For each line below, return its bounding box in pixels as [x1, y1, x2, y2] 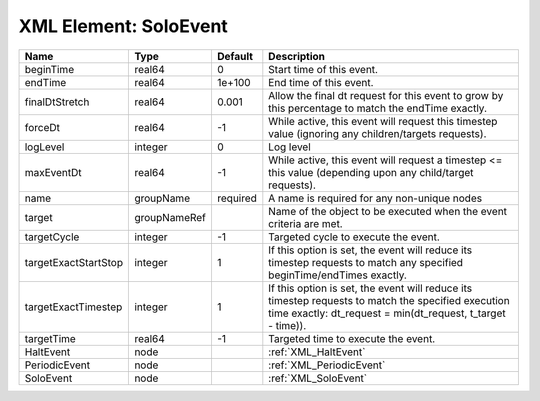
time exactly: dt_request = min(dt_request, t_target [268, 306, 506, 320]
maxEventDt [24, 165, 82, 179]
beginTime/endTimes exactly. [268, 268, 407, 282]
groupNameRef [134, 210, 207, 224]
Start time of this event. [268, 62, 379, 76]
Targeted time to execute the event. [268, 331, 436, 345]
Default [216, 49, 254, 63]
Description [268, 49, 325, 63]
